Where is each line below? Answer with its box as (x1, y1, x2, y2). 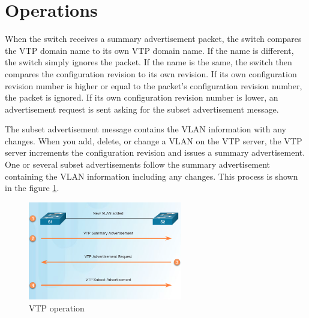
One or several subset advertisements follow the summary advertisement (5, 158, 271, 171)
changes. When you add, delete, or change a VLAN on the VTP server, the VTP (5, 134, 302, 147)
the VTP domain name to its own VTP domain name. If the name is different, (5, 44, 294, 56)
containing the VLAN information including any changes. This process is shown (5, 169, 298, 182)
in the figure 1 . (5, 181, 59, 194)
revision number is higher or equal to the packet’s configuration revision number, (5, 79, 302, 92)
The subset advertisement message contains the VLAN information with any (5, 123, 286, 135)
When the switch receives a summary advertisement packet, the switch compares (5, 32, 302, 45)
